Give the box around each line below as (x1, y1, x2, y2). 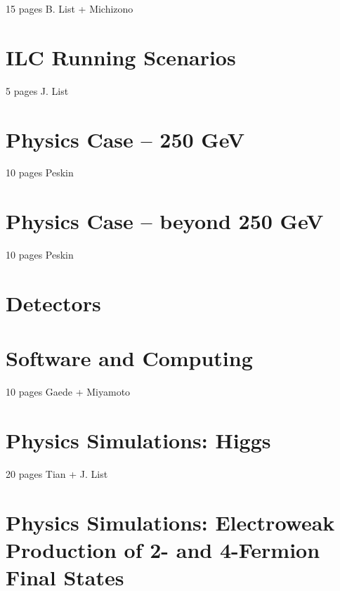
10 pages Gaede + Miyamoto (6, 384, 131, 399)
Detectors (6, 288, 101, 317)
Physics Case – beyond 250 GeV (6, 207, 324, 235)
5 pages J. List (6, 83, 69, 98)
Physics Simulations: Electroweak (6, 507, 335, 536)
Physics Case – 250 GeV (6, 124, 245, 153)
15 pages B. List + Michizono (6, 1, 133, 15)
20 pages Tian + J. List (6, 466, 108, 481)
